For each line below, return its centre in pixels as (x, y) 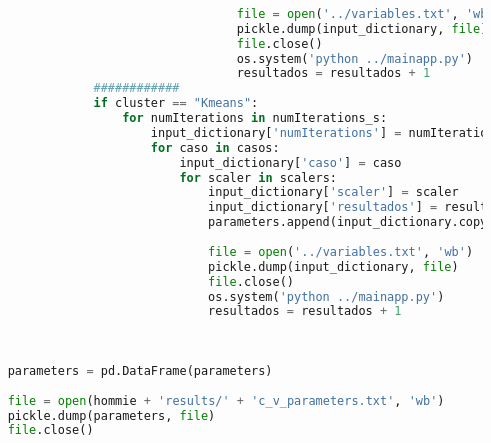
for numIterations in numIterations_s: (255, 118)
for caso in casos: (215, 147)
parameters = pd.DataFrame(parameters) (140, 370)
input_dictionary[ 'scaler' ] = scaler (333, 192)
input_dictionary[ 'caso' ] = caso (290, 162)
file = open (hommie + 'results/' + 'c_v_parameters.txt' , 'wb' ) (226, 400)
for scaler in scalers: (258, 177)
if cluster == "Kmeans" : (176, 103)
